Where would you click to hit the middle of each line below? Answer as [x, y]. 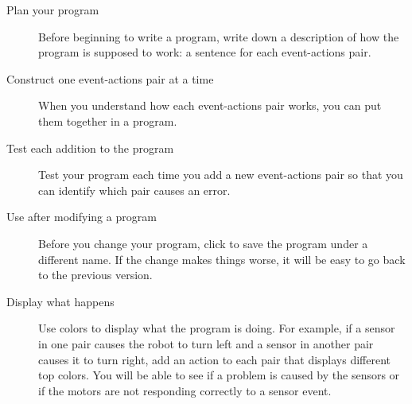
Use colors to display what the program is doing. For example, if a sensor [217, 328]
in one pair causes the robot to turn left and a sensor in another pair [206, 343]
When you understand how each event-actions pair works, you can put [210, 105]
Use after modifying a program [82, 217]
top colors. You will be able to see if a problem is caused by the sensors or [219, 375]
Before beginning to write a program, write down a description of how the [219, 36]
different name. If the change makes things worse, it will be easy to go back [222, 259]
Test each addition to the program [90, 148]
